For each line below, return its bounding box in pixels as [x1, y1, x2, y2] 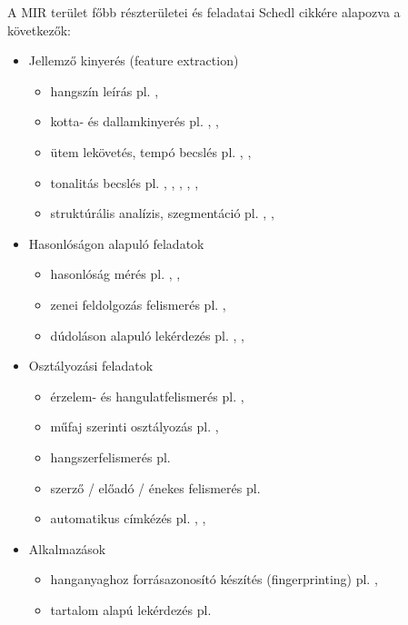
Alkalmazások [28, 539, 106, 558]
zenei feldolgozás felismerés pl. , [50, 294, 226, 313]
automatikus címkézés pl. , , [50, 509, 206, 528]
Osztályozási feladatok [28, 356, 154, 375]
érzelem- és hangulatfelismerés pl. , [50, 386, 244, 405]
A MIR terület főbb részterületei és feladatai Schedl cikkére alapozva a [7, 3, 401, 21]
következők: [7, 20, 71, 39]
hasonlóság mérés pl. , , [50, 264, 181, 283]
